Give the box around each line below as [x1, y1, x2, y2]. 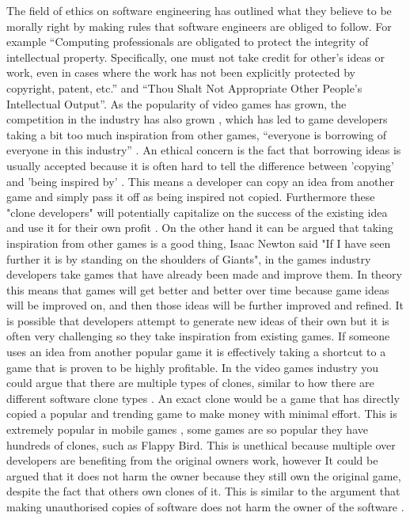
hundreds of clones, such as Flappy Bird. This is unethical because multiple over [6, 436, 396, 453]
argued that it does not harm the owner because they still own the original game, [6, 467, 401, 484]
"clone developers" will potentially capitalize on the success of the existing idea [6, 203, 388, 220]
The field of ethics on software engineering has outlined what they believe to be [6, 2, 392, 18]
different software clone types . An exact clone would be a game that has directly [6, 389, 400, 406]
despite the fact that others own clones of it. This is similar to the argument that [6, 483, 401, 499]
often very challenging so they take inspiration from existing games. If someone [6, 328, 390, 344]
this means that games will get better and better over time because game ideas [6, 281, 389, 298]
